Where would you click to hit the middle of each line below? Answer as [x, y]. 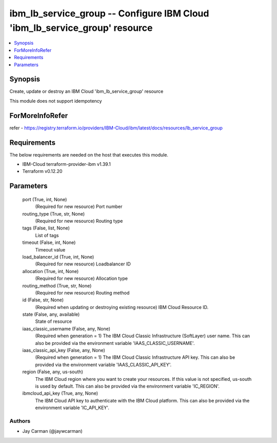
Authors [20, 421]
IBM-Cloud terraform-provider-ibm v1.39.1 [67, 164]
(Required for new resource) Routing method [82, 293]
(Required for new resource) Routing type [79, 221]
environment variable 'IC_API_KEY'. [72, 408]
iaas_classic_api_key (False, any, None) [64, 350]
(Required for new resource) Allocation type [82, 278]
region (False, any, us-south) [53, 372]
